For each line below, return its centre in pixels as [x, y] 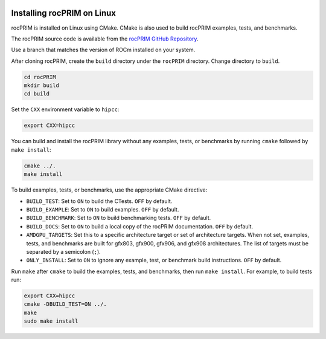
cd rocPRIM [40, 77]
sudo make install [51, 321]
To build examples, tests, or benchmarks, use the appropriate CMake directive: [109, 190]
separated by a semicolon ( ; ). [63, 251]
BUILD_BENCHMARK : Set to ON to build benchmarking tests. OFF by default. [119, 218]
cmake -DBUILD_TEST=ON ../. [65, 304]
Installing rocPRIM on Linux [64, 13]
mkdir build [42, 86]
